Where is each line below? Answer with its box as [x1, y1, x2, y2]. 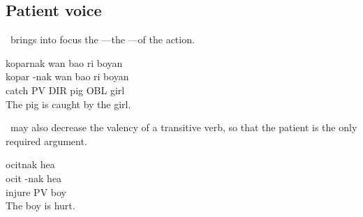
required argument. [6, 133, 87, 148]
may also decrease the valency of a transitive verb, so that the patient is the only [10, 120, 357, 135]
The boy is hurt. [6, 198, 75, 213]
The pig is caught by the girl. [6, 96, 131, 111]
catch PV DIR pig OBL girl [6, 82, 125, 97]
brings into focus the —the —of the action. [10, 32, 195, 47]
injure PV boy [6, 184, 66, 199]
